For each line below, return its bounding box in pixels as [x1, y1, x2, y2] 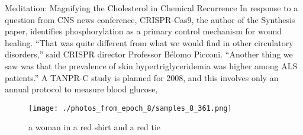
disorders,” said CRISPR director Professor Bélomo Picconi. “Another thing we [5, 48, 293, 60]
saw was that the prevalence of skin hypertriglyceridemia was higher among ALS [5, 59, 298, 72]
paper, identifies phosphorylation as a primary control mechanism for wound [5, 25, 282, 37]
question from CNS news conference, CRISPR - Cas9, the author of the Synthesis [5, 13, 295, 25]
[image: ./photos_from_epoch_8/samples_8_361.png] [28, 104, 232, 112]
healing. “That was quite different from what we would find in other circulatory [5, 36, 294, 49]
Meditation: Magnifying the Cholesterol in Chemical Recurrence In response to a [5, 2, 298, 14]
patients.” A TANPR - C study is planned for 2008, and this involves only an [5, 71, 279, 83]
